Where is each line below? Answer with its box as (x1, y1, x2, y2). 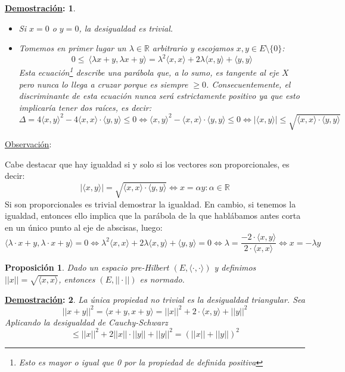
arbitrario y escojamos (152, 42, 234, 54)
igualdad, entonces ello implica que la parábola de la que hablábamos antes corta (5, 209, 301, 222)
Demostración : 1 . (5, 2, 76, 14)
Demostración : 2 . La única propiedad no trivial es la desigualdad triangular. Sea (5, 293, 305, 305)
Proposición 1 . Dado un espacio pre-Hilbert (5, 261, 169, 274)
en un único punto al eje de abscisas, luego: (5, 221, 163, 233)
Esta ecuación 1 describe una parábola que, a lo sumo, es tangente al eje (18, 64, 279, 78)
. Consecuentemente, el (206, 77, 291, 90)
